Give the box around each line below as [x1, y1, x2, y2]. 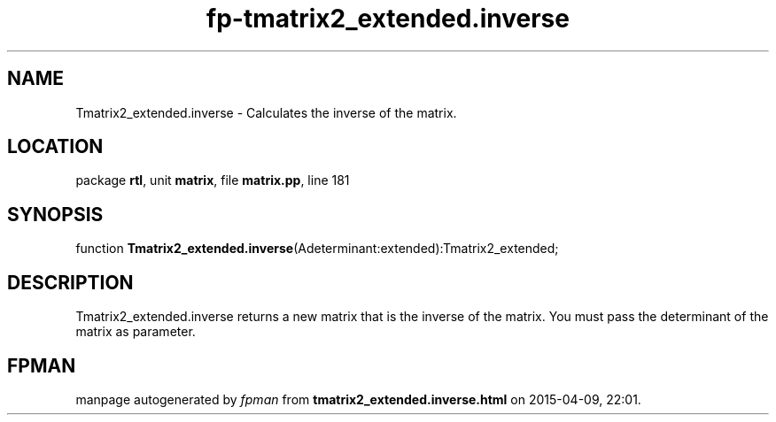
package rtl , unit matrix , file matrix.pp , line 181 [75, 173, 350, 188]
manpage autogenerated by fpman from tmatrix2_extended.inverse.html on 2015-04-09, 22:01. [75, 391, 641, 407]
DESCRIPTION [7, 271, 134, 294]
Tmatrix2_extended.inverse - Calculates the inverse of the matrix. [75, 104, 457, 120]
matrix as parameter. [75, 324, 196, 340]
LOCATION [7, 135, 104, 158]
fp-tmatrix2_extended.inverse [206, 4, 570, 34]
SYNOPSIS [7, 203, 104, 226]
